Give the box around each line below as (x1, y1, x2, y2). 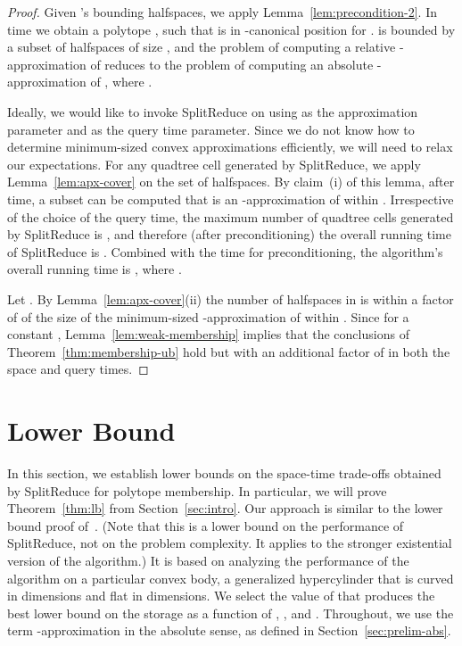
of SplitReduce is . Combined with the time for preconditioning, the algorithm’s (7, 242, 443, 261)
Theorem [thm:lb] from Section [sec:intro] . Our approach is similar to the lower (7, 499, 443, 518)
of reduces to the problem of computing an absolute (90, 54, 374, 73)
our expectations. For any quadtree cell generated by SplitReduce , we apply (7, 154, 421, 173)
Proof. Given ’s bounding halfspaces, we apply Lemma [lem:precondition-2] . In (7, 3, 438, 21)
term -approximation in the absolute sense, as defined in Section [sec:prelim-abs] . (7, 621, 451, 640)
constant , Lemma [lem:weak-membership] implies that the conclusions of (7, 325, 409, 344)
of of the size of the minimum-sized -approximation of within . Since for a (7, 307, 409, 326)
